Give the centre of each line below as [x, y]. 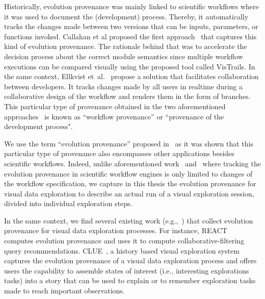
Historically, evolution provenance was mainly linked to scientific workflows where [131, 6]
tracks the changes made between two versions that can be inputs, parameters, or [131, 26]
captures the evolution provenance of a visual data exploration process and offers [130, 260]
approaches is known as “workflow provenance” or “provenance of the [114, 116]
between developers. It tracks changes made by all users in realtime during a [123, 86]
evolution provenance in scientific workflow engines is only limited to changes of [128, 173]
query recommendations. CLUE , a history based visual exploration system [122, 250]
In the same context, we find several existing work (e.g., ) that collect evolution [129, 220]
